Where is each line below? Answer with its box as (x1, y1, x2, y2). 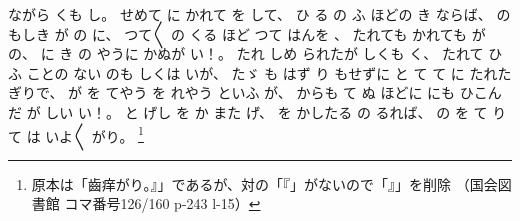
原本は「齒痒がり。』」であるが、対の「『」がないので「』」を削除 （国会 (31, 173, 498, 194)
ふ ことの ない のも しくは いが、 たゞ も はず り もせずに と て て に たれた (8, 62, 512, 83)
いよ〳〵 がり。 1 (45, 122, 144, 146)
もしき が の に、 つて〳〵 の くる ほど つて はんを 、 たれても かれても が (8, 23, 486, 44)
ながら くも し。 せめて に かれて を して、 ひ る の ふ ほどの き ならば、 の (8, 4, 511, 24)
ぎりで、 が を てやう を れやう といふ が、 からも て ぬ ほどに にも (8, 82, 456, 103)
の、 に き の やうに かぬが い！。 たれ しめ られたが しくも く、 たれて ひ (8, 43, 503, 64)
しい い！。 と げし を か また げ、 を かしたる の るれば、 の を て (45, 101, 488, 122)
